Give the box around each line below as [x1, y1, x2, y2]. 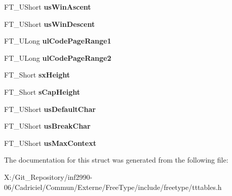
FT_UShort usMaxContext [4, 137, 96, 148]
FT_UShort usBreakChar [4, 121, 91, 131]
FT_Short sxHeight [4, 69, 70, 80]
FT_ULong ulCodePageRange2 [4, 52, 111, 63]
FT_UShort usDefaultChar [4, 103, 96, 114]
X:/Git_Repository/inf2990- [4, 171, 93, 182]
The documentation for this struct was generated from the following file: [4, 154, 228, 165]
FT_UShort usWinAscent [4, 2, 91, 12]
